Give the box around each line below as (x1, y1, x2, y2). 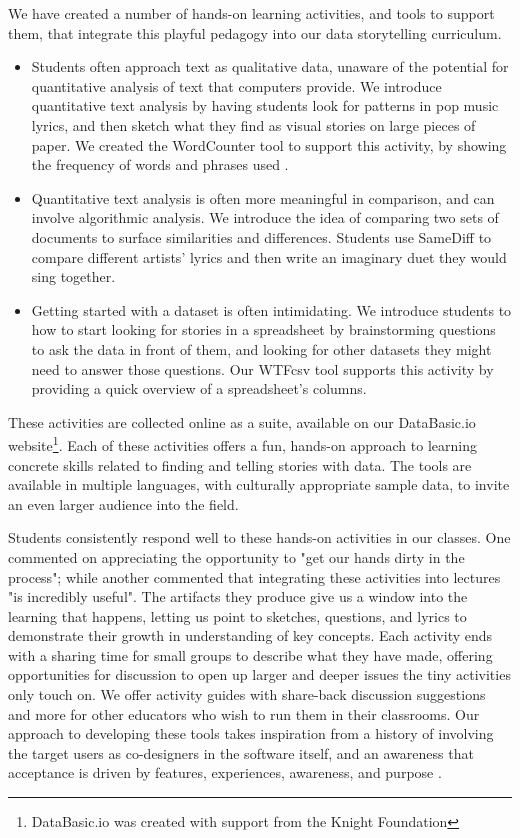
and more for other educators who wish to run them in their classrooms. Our (8, 703, 480, 724)
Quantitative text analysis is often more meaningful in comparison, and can (31, 187, 495, 208)
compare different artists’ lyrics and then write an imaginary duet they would (31, 246, 507, 267)
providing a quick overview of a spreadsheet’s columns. (31, 378, 367, 399)
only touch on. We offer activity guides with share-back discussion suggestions (8, 684, 486, 705)
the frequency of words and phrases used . (31, 154, 289, 175)
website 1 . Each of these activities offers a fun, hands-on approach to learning (8, 432, 477, 455)
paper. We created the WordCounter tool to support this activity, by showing (31, 134, 507, 155)
